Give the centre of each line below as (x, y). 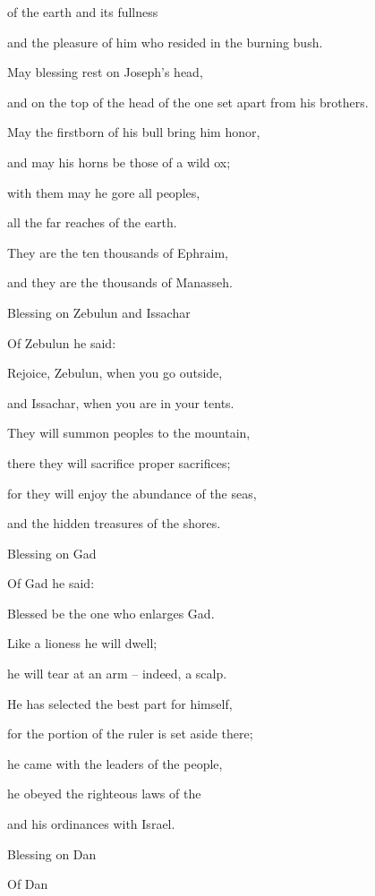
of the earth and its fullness (83, 12)
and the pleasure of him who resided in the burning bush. (165, 42)
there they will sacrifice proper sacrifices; (119, 462)
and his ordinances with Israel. (91, 824)
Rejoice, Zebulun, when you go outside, (115, 373)
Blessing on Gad (52, 553)
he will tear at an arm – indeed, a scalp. (117, 674)
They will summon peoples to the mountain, (129, 433)
